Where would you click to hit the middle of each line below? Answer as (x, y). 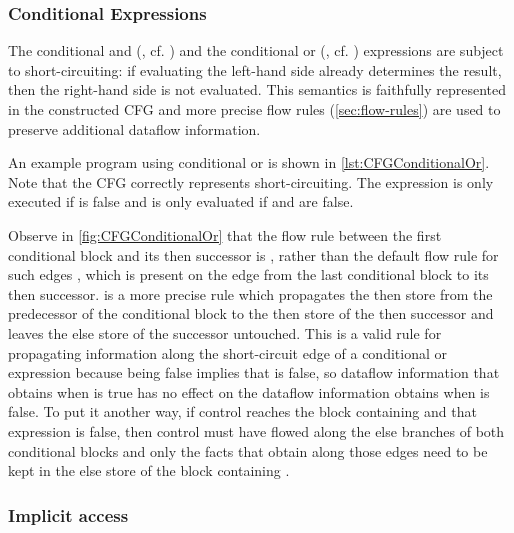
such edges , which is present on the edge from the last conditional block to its (248, 274)
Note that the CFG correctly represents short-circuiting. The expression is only (251, 181)
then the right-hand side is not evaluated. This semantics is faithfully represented (257, 89)
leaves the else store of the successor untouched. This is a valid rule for (225, 332)
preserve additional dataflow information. (134, 128)
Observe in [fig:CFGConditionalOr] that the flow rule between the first (225, 234)
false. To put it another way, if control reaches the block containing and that (242, 411)
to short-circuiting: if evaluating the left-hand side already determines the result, (255, 69)
